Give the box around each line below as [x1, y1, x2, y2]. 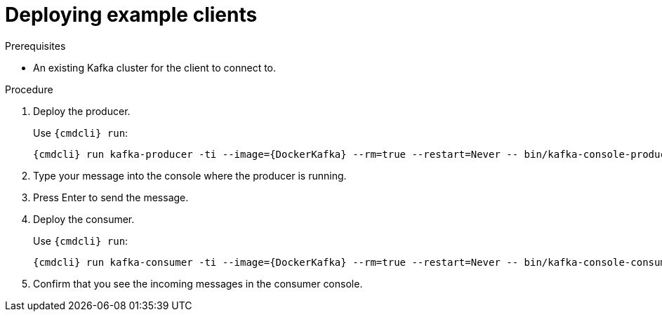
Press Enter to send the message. [33, 191, 189, 203]
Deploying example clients [5, 3, 258, 27]
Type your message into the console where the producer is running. [33, 169, 347, 182]
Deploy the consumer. [33, 213, 135, 225]
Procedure [5, 83, 53, 95]
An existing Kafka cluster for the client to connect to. [33, 61, 277, 74]
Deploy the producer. [33, 104, 131, 117]
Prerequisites [5, 39, 66, 52]
